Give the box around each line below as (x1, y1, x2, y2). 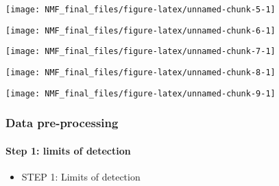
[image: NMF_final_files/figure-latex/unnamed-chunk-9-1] (5, 88, 276, 98)
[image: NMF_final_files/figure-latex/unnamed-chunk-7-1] (5, 46, 276, 57)
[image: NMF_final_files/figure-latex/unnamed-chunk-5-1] (5, 5, 276, 14)
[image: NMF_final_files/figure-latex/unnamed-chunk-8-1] (5, 67, 276, 77)
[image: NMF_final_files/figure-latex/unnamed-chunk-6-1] (5, 25, 276, 36)
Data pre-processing (5, 114, 119, 131)
